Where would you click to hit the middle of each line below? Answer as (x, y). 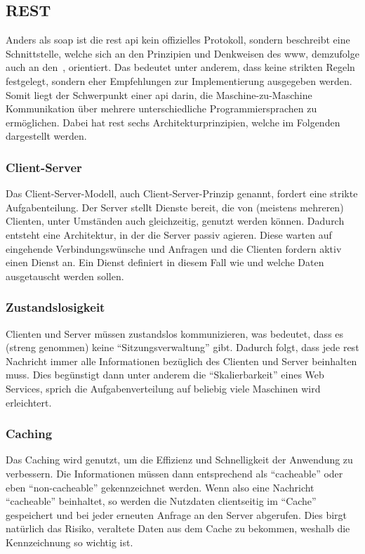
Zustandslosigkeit (55, 307)
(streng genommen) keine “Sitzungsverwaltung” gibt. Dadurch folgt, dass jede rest (182, 347)
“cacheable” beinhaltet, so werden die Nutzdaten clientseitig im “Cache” (161, 501)
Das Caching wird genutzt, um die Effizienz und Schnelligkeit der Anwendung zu (179, 460)
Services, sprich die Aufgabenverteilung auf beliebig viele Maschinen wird (163, 388)
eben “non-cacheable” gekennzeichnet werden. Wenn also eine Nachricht (160, 487)
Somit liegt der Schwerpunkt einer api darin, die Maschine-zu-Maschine (159, 94)
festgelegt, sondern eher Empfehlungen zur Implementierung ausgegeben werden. (179, 80)
